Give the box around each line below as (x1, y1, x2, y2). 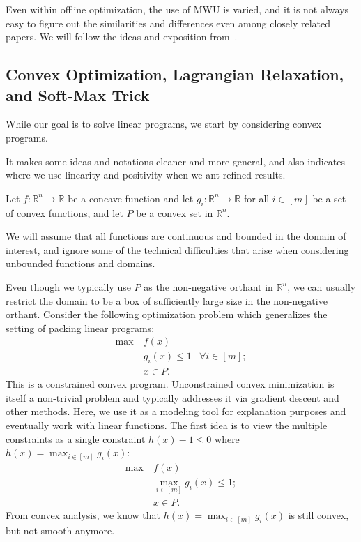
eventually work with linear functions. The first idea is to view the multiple (6, 417, 328, 432)
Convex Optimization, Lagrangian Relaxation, (6, 63, 344, 85)
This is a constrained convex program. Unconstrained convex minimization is (6, 377, 335, 391)
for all (243, 190, 270, 205)
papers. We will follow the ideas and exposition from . (6, 29, 238, 44)
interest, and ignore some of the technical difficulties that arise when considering (6, 242, 349, 257)
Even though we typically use (6, 279, 131, 294)
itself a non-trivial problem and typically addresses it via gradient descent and (6, 390, 339, 405)
